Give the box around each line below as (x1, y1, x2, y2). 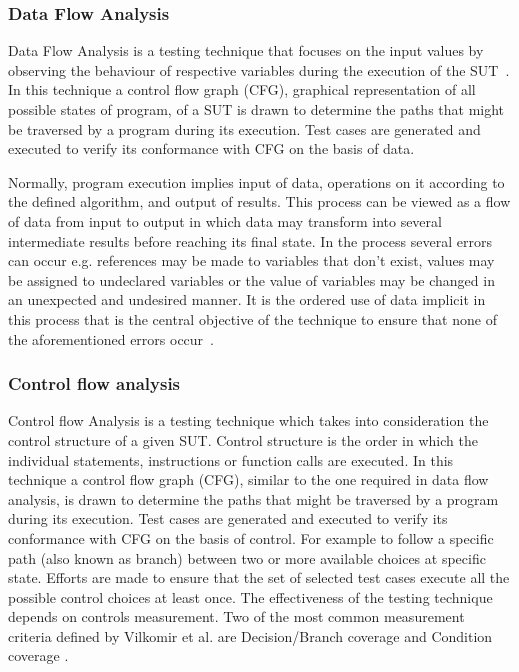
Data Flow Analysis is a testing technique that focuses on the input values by (8, 40, 484, 61)
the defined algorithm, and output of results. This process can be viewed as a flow (8, 191, 511, 212)
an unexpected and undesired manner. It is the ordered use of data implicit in (8, 289, 486, 310)
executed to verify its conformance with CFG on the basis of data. (8, 138, 415, 159)
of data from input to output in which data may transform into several (8, 210, 442, 231)
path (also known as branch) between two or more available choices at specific (8, 547, 486, 568)
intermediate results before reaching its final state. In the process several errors (8, 230, 492, 251)
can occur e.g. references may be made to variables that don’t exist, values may (8, 250, 495, 271)
